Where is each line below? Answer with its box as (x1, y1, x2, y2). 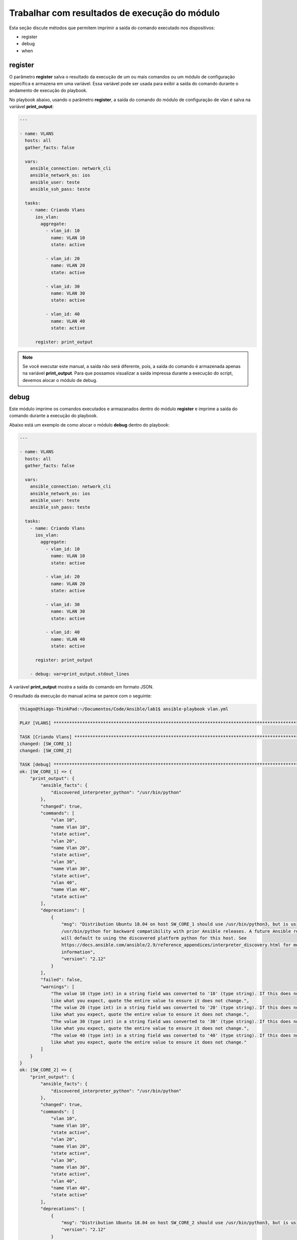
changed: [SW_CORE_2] (19, 748, 72, 753)
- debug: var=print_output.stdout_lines (30, 671, 130, 677)
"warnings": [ (40, 984, 75, 990)
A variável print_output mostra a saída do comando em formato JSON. (9, 683, 154, 689)
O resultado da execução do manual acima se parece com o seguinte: (9, 693, 152, 699)
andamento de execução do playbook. (9, 87, 88, 94)
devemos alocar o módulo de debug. (22, 377, 98, 383)
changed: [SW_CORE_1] (19, 741, 72, 746)
